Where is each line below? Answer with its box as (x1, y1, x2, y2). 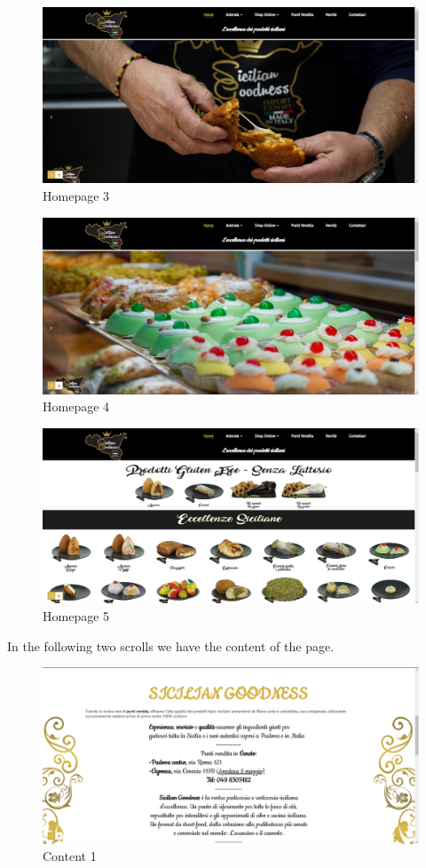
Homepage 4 (43, 397, 110, 416)
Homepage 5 (43, 606, 110, 625)
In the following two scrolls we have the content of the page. (7, 636, 335, 655)
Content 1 (43, 847, 97, 865)
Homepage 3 (43, 186, 110, 204)
